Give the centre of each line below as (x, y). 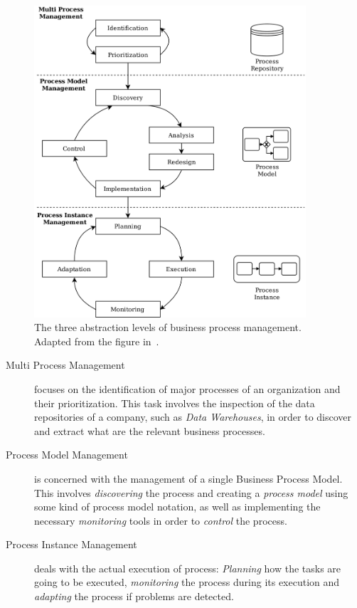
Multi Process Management (65, 365)
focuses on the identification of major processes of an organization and (187, 388)
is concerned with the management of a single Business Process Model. (188, 478)
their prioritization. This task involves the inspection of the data (175, 403)
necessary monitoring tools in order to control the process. (161, 520)
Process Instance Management (71, 544)
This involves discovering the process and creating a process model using (191, 492)
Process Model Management (67, 455)
